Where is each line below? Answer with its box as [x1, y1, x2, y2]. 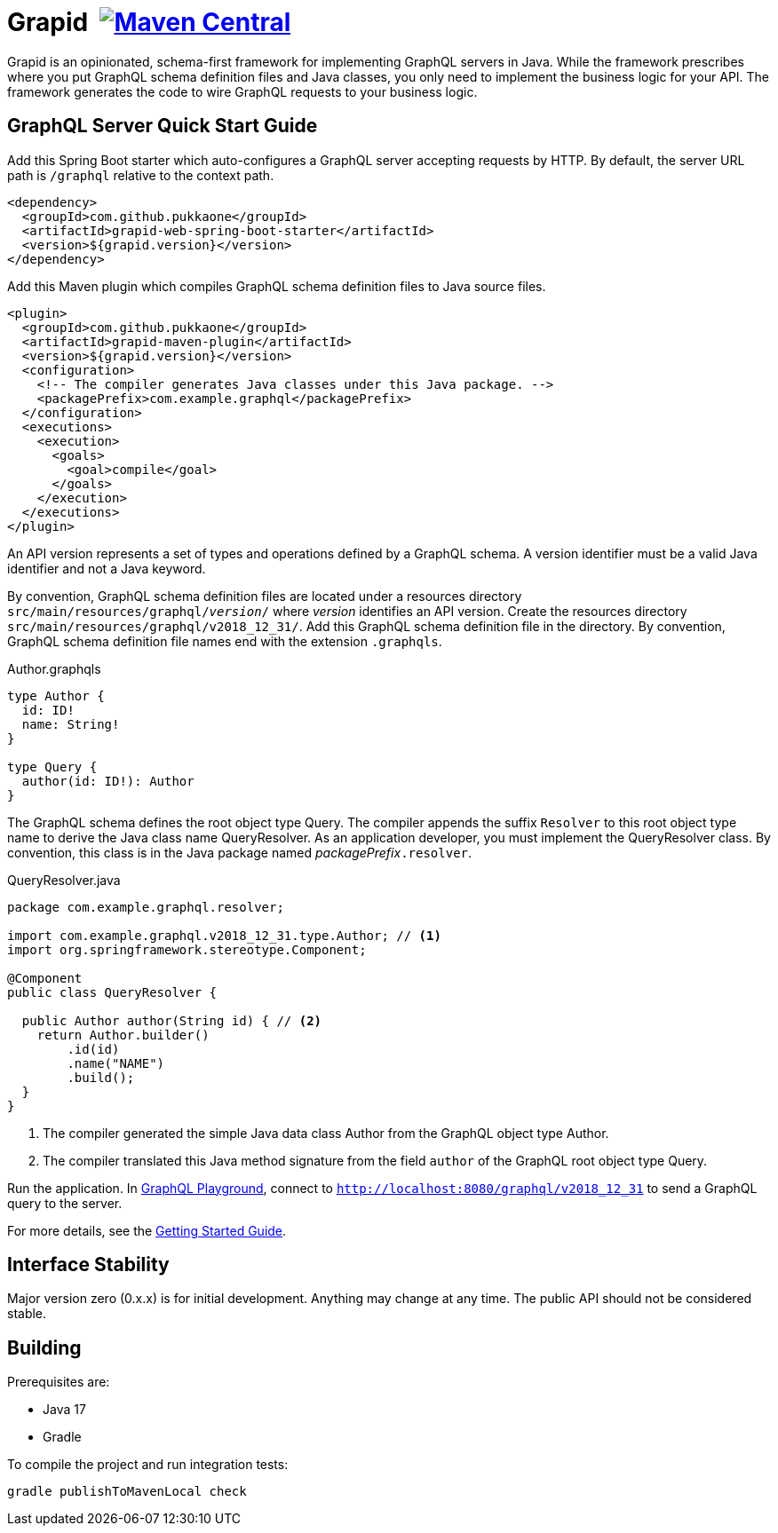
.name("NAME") [67, 1055, 165, 1071]
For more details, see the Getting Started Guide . [7, 1222, 287, 1238]
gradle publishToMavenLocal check [7, 1484, 247, 1499]
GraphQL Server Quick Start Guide [7, 115, 318, 138]
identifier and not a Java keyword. [7, 560, 206, 576]
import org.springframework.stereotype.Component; [7, 942, 367, 957]
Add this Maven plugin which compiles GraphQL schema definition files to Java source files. [7, 278, 546, 294]
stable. [7, 1306, 47, 1322]
